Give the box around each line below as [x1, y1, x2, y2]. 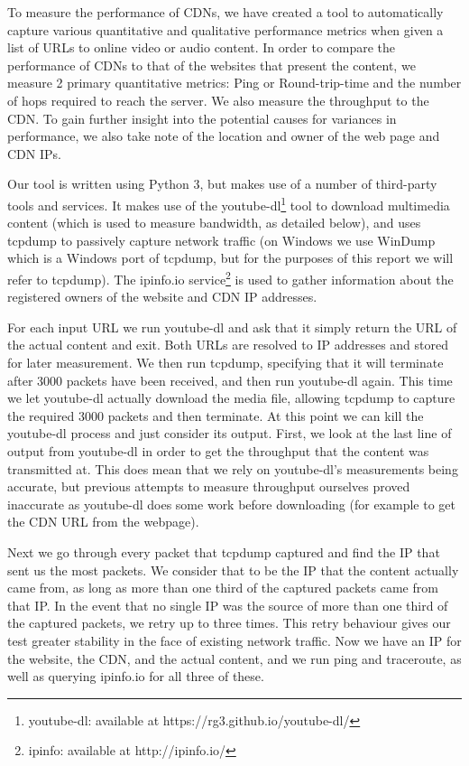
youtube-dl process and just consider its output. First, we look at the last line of [7, 424, 452, 443]
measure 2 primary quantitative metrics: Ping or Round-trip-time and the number [7, 73, 462, 92]
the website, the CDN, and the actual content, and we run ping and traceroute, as [7, 649, 462, 668]
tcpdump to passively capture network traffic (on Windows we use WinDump [7, 230, 436, 249]
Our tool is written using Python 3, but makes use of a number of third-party [7, 174, 437, 193]
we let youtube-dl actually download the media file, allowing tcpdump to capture [7, 388, 455, 407]
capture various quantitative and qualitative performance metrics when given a [7, 20, 444, 39]
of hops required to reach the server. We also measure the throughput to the [7, 90, 429, 109]
